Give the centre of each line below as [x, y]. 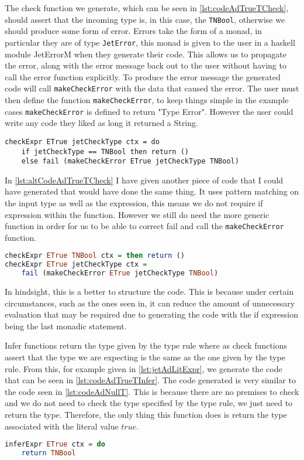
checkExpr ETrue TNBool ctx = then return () [95, 256]
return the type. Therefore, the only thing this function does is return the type [146, 414]
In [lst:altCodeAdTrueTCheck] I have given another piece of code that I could [144, 180]
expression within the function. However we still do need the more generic [137, 214]
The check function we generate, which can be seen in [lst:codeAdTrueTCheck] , [147, 8]
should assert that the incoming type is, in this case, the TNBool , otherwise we [145, 19]
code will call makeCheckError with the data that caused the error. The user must [152, 88]
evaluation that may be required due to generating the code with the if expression [151, 314]
